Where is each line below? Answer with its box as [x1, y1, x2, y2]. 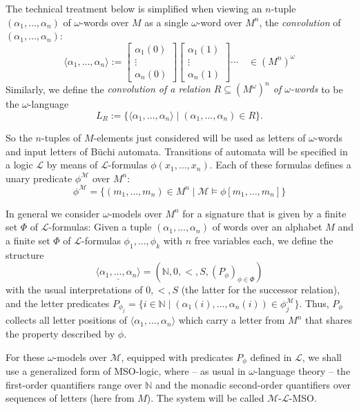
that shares [305, 313, 352, 327]
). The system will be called [146, 391, 264, 405]
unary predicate [6, 170, 72, 185]
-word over [197, 14, 242, 29]
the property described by [6, 326, 115, 341]
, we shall [302, 349, 342, 364]
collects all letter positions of [6, 313, 128, 327]
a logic [6, 157, 33, 172]
